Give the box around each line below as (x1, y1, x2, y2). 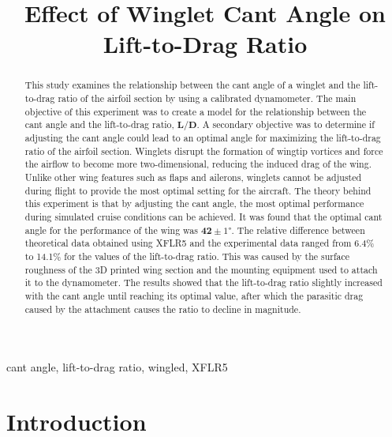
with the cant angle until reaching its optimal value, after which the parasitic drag (24, 288, 364, 302)
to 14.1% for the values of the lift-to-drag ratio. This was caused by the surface (24, 249, 350, 262)
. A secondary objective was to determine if (196, 118, 375, 131)
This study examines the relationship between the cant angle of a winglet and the (24, 78, 360, 92)
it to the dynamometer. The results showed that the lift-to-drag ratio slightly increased (24, 276, 383, 289)
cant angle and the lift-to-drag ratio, (24, 118, 174, 131)
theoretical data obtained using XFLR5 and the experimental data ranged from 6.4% (24, 236, 375, 250)
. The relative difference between (231, 223, 365, 236)
